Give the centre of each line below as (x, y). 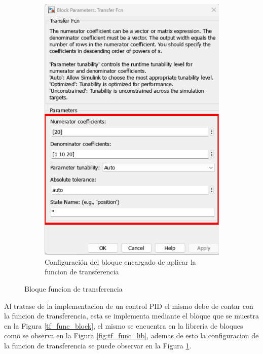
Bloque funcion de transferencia (73, 289)
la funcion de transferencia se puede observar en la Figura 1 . (98, 346)
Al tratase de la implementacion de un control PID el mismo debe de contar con (129, 306)
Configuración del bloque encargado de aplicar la (120, 261)
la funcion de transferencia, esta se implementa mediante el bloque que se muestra (131, 316)
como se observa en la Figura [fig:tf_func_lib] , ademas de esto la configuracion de (131, 335)
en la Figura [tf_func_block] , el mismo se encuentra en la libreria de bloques (124, 325)
